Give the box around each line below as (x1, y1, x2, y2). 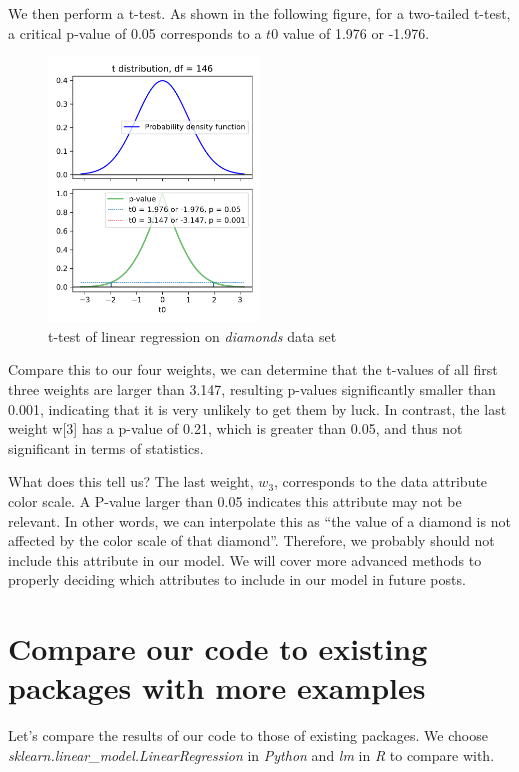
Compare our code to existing (8, 628, 428, 669)
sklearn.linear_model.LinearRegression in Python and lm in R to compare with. (8, 744, 495, 765)
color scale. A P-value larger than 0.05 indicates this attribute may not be (8, 491, 462, 511)
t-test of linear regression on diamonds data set (48, 325, 337, 346)
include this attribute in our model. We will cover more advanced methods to (8, 549, 482, 570)
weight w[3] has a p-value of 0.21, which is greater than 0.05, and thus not (8, 418, 463, 439)
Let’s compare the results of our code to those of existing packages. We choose (8, 725, 488, 746)
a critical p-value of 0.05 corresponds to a (8, 22, 262, 43)
